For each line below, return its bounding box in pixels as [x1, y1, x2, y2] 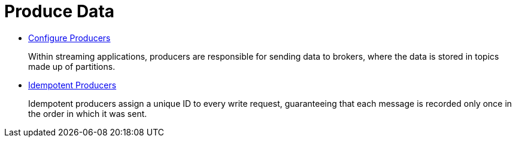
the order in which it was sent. [28, 108, 147, 119]
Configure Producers [28, 32, 111, 43]
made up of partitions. [28, 61, 116, 72]
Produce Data [4, 1, 115, 21]
